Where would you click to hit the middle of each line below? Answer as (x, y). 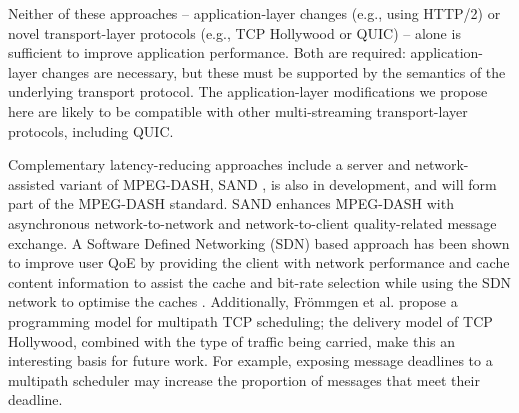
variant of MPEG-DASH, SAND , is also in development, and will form (278, 183)
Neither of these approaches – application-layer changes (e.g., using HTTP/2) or (254, 13)
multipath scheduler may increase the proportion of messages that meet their (244, 379)
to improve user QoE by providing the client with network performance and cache (259, 262)
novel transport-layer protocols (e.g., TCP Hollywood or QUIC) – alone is (234, 32)
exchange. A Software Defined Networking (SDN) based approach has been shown (259, 242)
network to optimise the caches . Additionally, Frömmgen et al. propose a (233, 301)
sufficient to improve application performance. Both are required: (207, 52)
